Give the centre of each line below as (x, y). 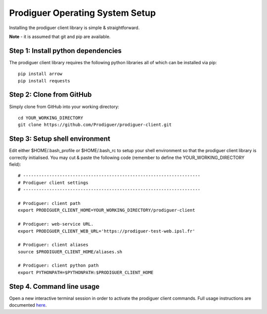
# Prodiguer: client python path (58, 266)
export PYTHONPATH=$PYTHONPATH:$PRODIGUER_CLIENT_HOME (86, 272)
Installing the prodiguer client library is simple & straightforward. (74, 28)
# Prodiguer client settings (53, 182)
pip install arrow (40, 74)
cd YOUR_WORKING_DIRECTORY (51, 118)
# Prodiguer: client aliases (53, 245)
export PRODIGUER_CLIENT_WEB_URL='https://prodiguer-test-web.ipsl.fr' (107, 231)
